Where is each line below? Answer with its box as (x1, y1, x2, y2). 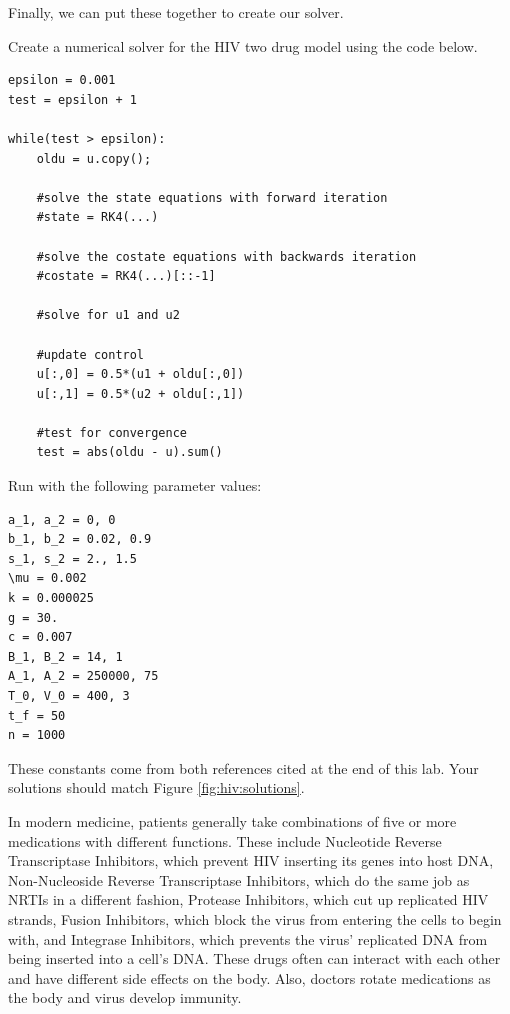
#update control (36, 347, 145, 362)
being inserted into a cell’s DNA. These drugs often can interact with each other (8, 948, 501, 969)
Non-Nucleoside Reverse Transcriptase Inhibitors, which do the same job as (8, 869, 470, 890)
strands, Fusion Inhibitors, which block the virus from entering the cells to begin (8, 908, 502, 929)
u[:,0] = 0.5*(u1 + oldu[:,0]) (36, 367, 245, 382)
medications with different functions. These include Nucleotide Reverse (8, 830, 442, 851)
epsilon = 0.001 (8, 73, 116, 88)
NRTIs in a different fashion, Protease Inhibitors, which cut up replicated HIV (8, 889, 489, 910)
